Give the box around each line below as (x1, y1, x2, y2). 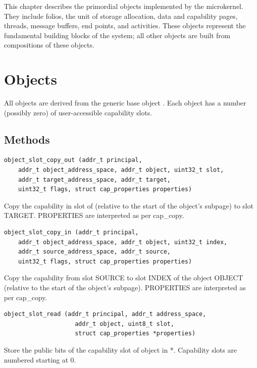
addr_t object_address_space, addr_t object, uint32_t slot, (18, 166, 224, 174)
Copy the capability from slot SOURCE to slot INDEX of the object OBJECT (4, 272, 243, 283)
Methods (4, 131, 50, 147)
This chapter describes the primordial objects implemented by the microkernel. (4, 1, 244, 11)
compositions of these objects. (4, 40, 95, 50)
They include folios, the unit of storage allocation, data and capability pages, (4, 10, 238, 21)
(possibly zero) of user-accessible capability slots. (4, 107, 152, 117)
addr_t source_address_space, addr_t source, (18, 248, 171, 256)
